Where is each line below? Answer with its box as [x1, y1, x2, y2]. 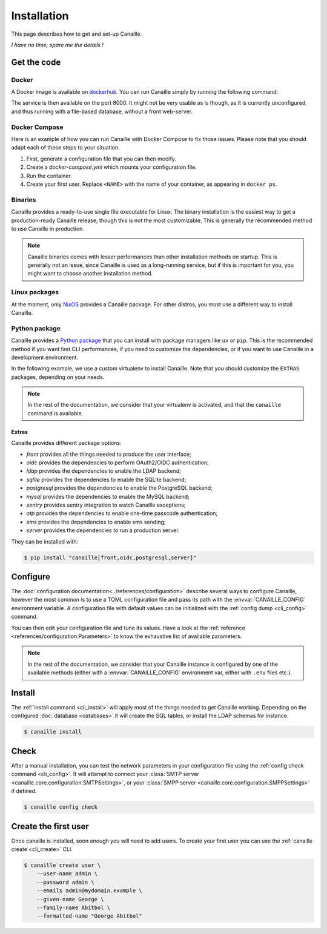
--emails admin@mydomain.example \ [36, 887, 142, 894]
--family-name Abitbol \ [36, 904, 111, 911]
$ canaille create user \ [24, 861, 101, 869]
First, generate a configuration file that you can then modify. [26, 155, 177, 162]
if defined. [11, 788, 37, 795]
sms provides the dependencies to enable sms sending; [26, 518, 166, 525]
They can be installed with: [11, 538, 79, 545]
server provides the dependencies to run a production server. [26, 527, 180, 534]
